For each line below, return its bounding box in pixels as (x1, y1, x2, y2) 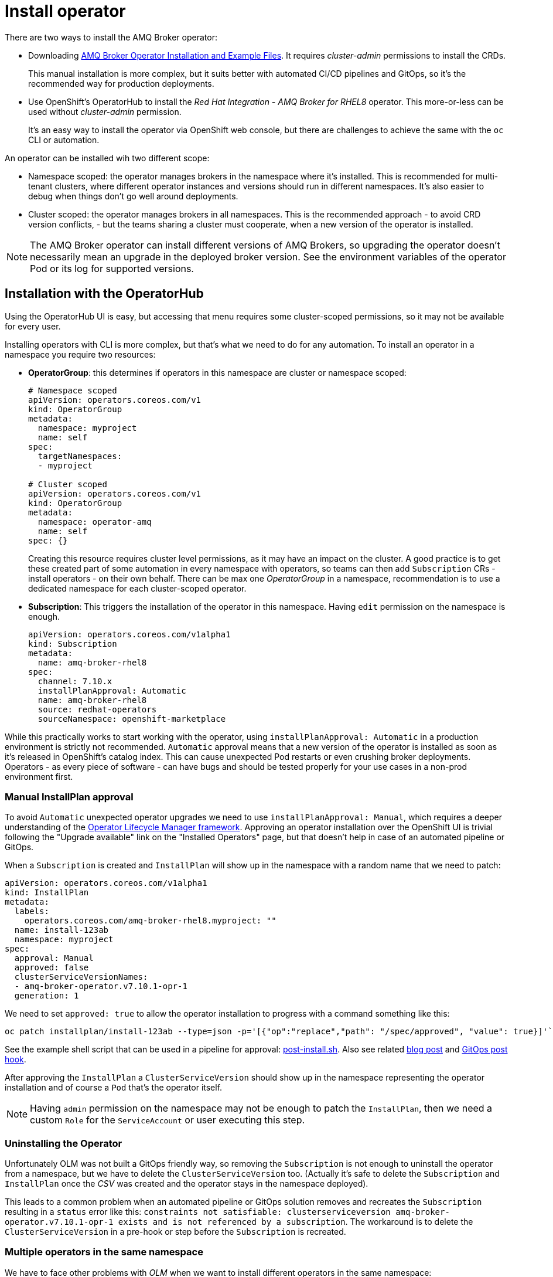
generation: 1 (14, 991, 79, 1001)
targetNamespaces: (37, 451, 122, 461)
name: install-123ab (14, 925, 109, 935)
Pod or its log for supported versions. (30, 262, 194, 274)
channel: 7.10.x (37, 676, 112, 686)
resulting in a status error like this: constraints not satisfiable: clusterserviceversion (5, 1207, 391, 1217)
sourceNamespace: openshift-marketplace (37, 714, 226, 724)
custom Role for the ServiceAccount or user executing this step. (30, 1114, 305, 1126)
